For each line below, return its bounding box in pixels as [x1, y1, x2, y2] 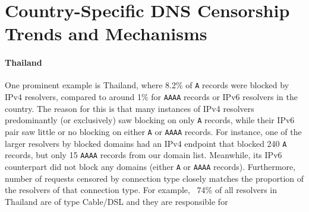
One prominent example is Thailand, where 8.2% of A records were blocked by [5, 79, 289, 91]
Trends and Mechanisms [5, 21, 207, 46]
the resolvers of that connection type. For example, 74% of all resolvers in [5, 184, 278, 196]
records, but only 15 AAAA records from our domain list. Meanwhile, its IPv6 [5, 149, 282, 161]
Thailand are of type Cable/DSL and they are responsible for [5, 195, 228, 207]
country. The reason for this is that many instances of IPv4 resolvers [5, 102, 254, 114]
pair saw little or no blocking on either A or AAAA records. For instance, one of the [5, 125, 302, 137]
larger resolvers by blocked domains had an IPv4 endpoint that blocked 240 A [5, 137, 287, 149]
